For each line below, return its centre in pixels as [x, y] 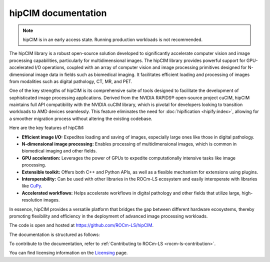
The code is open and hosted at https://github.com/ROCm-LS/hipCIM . [81, 225]
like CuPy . [32, 186]
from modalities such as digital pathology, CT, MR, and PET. [71, 81]
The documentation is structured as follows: [54, 234]
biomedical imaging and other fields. [59, 151]
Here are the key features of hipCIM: [47, 128]
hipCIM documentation [58, 13]
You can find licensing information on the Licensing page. [68, 253]
